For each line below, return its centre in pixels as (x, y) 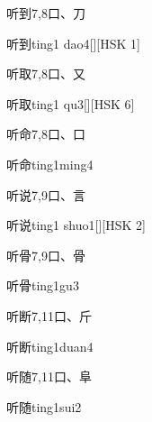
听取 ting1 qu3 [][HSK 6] (71, 103)
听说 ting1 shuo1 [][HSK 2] (76, 225)
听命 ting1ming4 (50, 164)
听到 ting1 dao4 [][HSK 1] (73, 43)
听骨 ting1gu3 (43, 285)
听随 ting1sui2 (44, 406)
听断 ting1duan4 (50, 346)
